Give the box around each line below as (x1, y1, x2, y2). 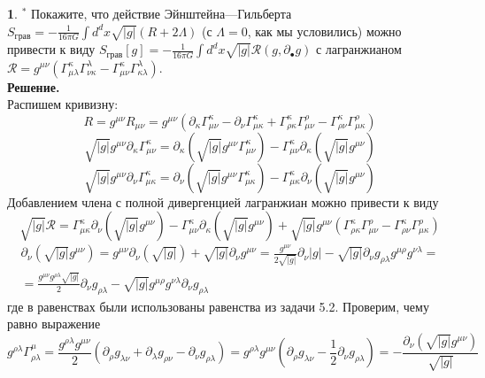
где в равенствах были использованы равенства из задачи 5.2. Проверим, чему (7, 297, 429, 315)
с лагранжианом (315, 40, 402, 58)
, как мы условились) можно (247, 21, 402, 40)
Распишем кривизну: (7, 95, 119, 113)
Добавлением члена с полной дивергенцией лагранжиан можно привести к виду (7, 192, 439, 211)
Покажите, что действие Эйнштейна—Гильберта (30, 4, 292, 22)
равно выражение (7, 314, 101, 333)
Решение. (7, 77, 60, 96)
